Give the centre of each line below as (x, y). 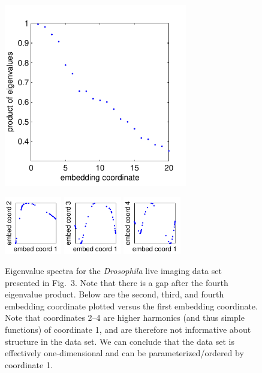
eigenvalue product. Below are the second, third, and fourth (115, 294)
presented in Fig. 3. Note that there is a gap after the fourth (117, 282)
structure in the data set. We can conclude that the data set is (120, 341)
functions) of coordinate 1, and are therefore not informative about (128, 329)
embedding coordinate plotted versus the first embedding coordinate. (131, 306)
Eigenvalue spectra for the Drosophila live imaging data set (113, 271)
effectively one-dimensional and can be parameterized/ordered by (124, 353)
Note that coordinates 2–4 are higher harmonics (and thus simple (125, 318)
